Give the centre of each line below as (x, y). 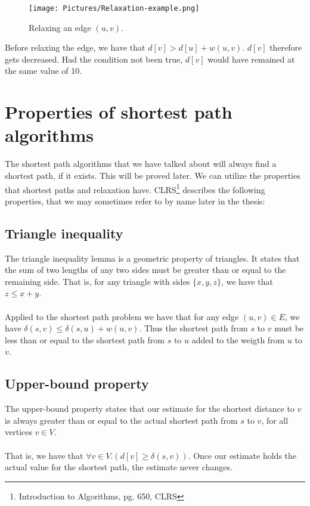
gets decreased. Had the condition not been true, (94, 59)
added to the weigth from (238, 339)
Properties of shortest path (119, 112)
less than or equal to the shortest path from (85, 339)
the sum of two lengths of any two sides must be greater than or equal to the (145, 270)
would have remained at (251, 59)
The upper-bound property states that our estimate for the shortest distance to (150, 409)
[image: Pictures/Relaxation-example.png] (114, 8)
